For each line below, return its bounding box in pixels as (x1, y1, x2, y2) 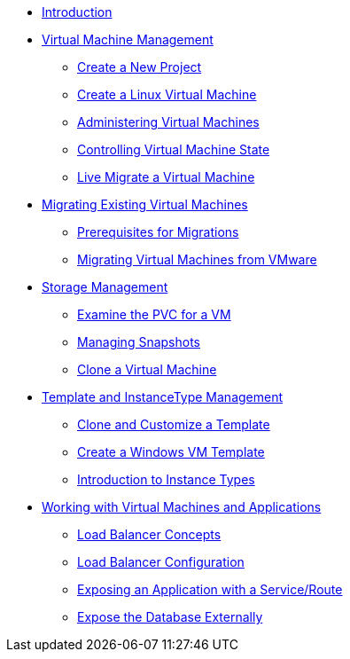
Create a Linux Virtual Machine (77, 87, 257, 102)
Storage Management (42, 279, 168, 294)
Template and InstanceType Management (42, 389, 284, 404)
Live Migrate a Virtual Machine (77, 169, 255, 184)
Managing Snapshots (77, 334, 200, 349)
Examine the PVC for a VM (77, 307, 231, 322)
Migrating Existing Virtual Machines (42, 197, 248, 212)
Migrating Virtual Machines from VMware (77, 252, 317, 267)
